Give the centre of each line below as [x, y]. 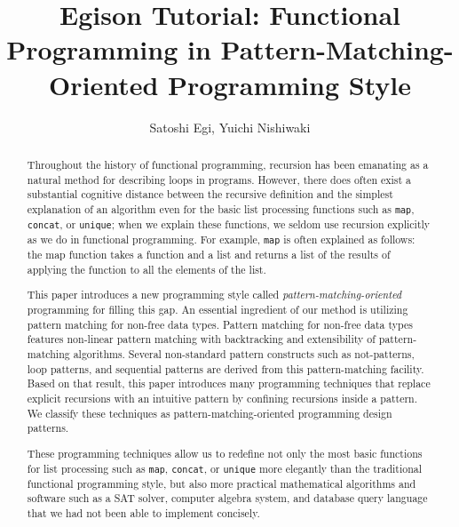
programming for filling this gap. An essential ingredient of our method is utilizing [218, 310]
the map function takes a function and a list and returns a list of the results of [209, 255]
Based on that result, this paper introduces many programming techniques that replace [229, 383]
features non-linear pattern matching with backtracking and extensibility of [201, 339]
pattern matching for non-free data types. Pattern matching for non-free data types [220, 324]
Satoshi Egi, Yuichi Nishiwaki [230, 127]
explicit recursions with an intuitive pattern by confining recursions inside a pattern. [222, 399]
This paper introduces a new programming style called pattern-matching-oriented [214, 295]
